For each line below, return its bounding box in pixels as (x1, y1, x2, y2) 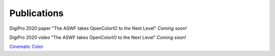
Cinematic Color (9, 43, 43, 50)
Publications (9, 8, 64, 19)
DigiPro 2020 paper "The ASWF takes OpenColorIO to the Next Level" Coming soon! (9, 25, 187, 31)
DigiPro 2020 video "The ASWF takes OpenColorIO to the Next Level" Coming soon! (9, 34, 186, 40)
